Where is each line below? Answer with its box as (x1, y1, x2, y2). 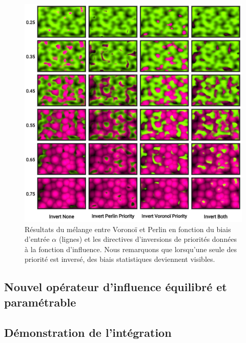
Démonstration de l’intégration (4, 324, 172, 340)
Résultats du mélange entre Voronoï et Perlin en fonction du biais (25, 223, 231, 234)
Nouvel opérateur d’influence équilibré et (4, 279, 227, 295)
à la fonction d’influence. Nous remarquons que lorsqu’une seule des (25, 243, 237, 254)
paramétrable (4, 294, 76, 310)
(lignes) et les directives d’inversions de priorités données (58, 234, 237, 244)
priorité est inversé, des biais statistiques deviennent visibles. (25, 254, 215, 264)
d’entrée (25, 234, 50, 244)
